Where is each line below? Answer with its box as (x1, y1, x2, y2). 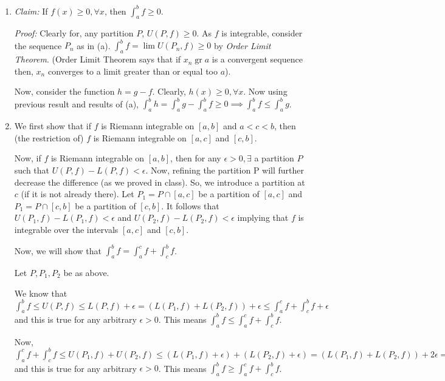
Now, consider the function (14, 85, 115, 98)
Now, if (14, 152, 41, 164)
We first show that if (14, 120, 91, 132)
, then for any (170, 152, 221, 164)
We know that (14, 286, 67, 299)
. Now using (243, 85, 288, 98)
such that (14, 164, 50, 177)
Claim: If (14, 4, 48, 17)
